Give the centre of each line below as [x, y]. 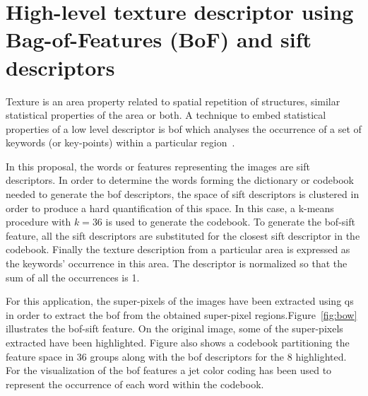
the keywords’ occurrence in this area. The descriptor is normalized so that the [177, 263]
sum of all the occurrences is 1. [73, 277]
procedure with [38, 222]
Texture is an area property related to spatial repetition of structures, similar [173, 101]
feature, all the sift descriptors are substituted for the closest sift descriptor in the [183, 235]
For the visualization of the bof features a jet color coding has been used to [169, 370]
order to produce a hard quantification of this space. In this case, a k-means [170, 208]
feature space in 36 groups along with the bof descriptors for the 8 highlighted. [176, 356]
